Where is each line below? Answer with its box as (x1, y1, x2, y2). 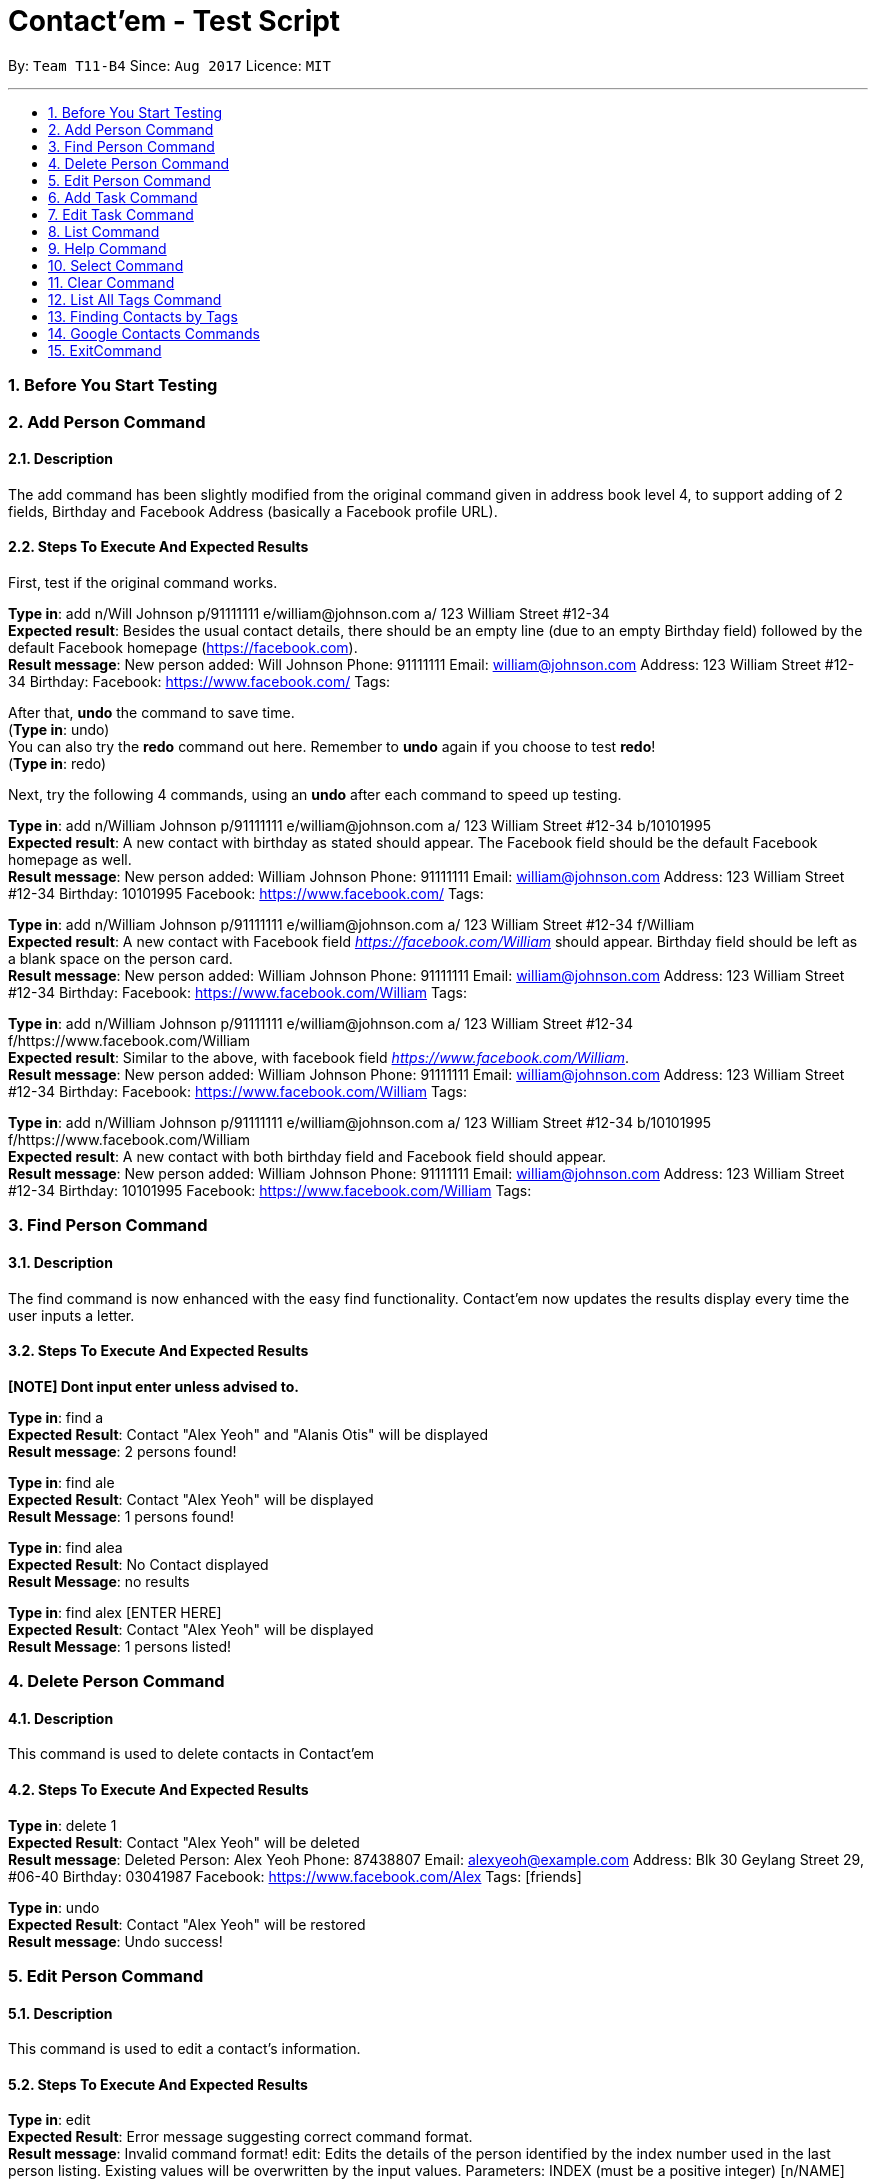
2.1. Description (8, 450, 113, 468)
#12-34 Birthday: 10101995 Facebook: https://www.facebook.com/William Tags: (8, 1181, 532, 1199)
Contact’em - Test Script (8, 4, 341, 38)
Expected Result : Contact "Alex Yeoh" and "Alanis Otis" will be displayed (8, 1425, 489, 1443)
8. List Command (48, 222, 160, 240)
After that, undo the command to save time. (8, 703, 295, 721)
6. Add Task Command (48, 188, 198, 206)
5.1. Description (8, 2004, 113, 2022)
